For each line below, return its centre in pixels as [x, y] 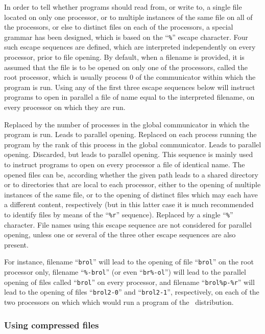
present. [16, 244]
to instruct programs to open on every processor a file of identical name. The [125, 164]
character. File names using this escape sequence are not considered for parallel [128, 224]
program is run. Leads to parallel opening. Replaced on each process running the [130, 134]
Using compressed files [52, 325]
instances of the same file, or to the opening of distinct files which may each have [131, 194]
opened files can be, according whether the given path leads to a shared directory [131, 174]
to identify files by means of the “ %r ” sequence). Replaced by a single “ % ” [119, 214]
